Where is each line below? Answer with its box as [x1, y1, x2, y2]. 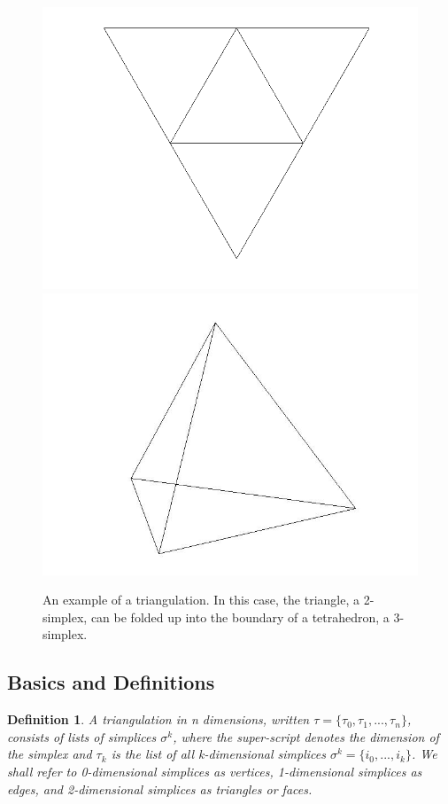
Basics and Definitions [7, 668, 215, 696]
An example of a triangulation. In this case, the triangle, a [42, 590, 360, 609]
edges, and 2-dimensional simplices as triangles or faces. [7, 779, 313, 798]
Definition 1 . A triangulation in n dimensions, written [7, 710, 310, 729]
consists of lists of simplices [7, 727, 157, 745]
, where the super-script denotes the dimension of [173, 727, 439, 745]
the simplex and [7, 745, 92, 763]
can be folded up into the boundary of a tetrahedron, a [90, 607, 390, 626]
